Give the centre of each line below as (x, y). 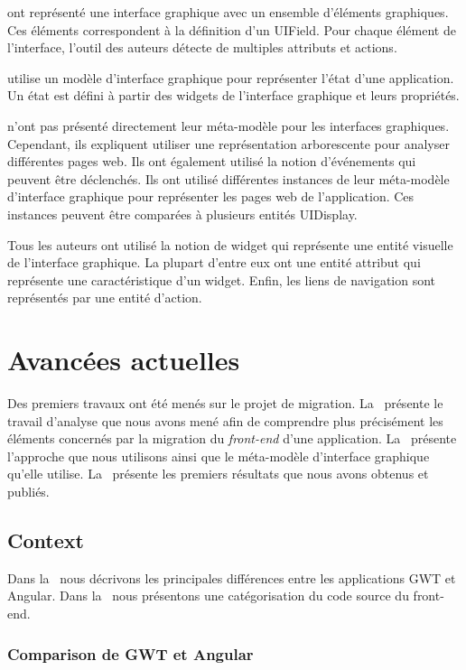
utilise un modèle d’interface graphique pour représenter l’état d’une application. (231, 77)
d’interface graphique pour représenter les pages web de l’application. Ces (211, 196)
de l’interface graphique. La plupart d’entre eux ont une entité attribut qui (214, 262)
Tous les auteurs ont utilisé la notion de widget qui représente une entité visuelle (230, 244)
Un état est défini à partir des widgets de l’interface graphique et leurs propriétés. (233, 95)
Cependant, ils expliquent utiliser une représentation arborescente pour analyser (228, 143)
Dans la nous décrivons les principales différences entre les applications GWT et (232, 577)
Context (46, 540)
